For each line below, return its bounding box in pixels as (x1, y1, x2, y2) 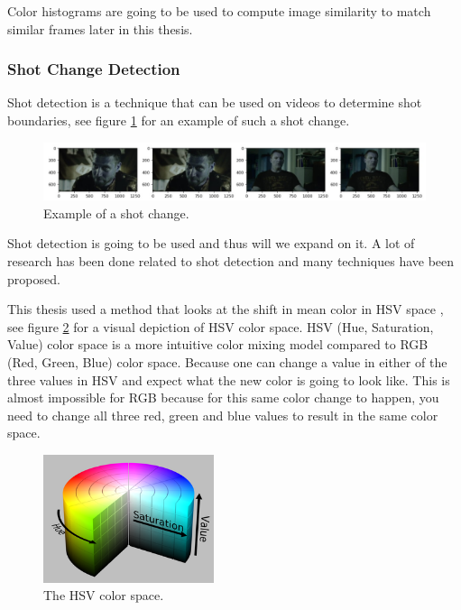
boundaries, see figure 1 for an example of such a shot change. (7, 111, 350, 129)
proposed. (7, 269, 60, 288)
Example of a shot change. (43, 203, 189, 222)
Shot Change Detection (7, 58, 180, 80)
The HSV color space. (43, 586, 164, 605)
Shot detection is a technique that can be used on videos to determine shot (7, 93, 422, 112)
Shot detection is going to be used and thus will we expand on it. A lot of (7, 234, 415, 253)
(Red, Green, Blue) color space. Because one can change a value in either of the (7, 352, 447, 371)
